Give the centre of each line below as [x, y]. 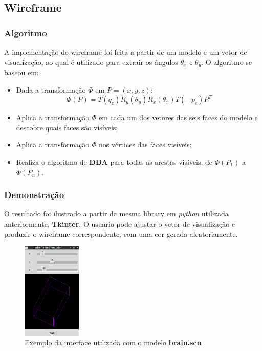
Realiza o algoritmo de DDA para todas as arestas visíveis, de [114, 162]
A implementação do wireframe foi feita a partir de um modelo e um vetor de [126, 52]
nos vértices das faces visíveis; [145, 145]
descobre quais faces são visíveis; [67, 127]
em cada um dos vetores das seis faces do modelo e [178, 117]
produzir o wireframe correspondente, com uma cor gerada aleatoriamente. [121, 234]
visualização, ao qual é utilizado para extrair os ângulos [91, 62]
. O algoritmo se [227, 62]
